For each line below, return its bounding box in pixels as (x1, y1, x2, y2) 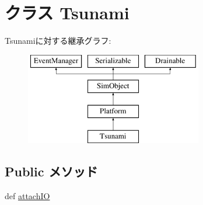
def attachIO (5, 189, 50, 201)
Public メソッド (5, 162, 98, 180)
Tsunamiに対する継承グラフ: (5, 34, 111, 47)
